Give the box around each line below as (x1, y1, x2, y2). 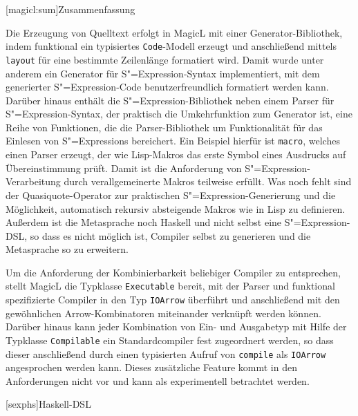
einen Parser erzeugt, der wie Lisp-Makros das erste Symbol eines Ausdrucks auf (6, 147, 346, 162)
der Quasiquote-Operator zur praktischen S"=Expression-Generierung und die (6, 187, 336, 202)
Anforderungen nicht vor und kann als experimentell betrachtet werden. (6, 373, 310, 388)
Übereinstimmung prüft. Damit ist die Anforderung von (6, 160, 242, 175)
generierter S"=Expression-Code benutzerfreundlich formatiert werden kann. (6, 79, 329, 94)
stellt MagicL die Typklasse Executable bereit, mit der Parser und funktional (6, 278, 335, 293)
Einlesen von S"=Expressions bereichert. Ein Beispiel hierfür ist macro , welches (6, 133, 340, 148)
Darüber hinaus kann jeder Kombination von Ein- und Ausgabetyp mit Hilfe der (6, 319, 347, 334)
